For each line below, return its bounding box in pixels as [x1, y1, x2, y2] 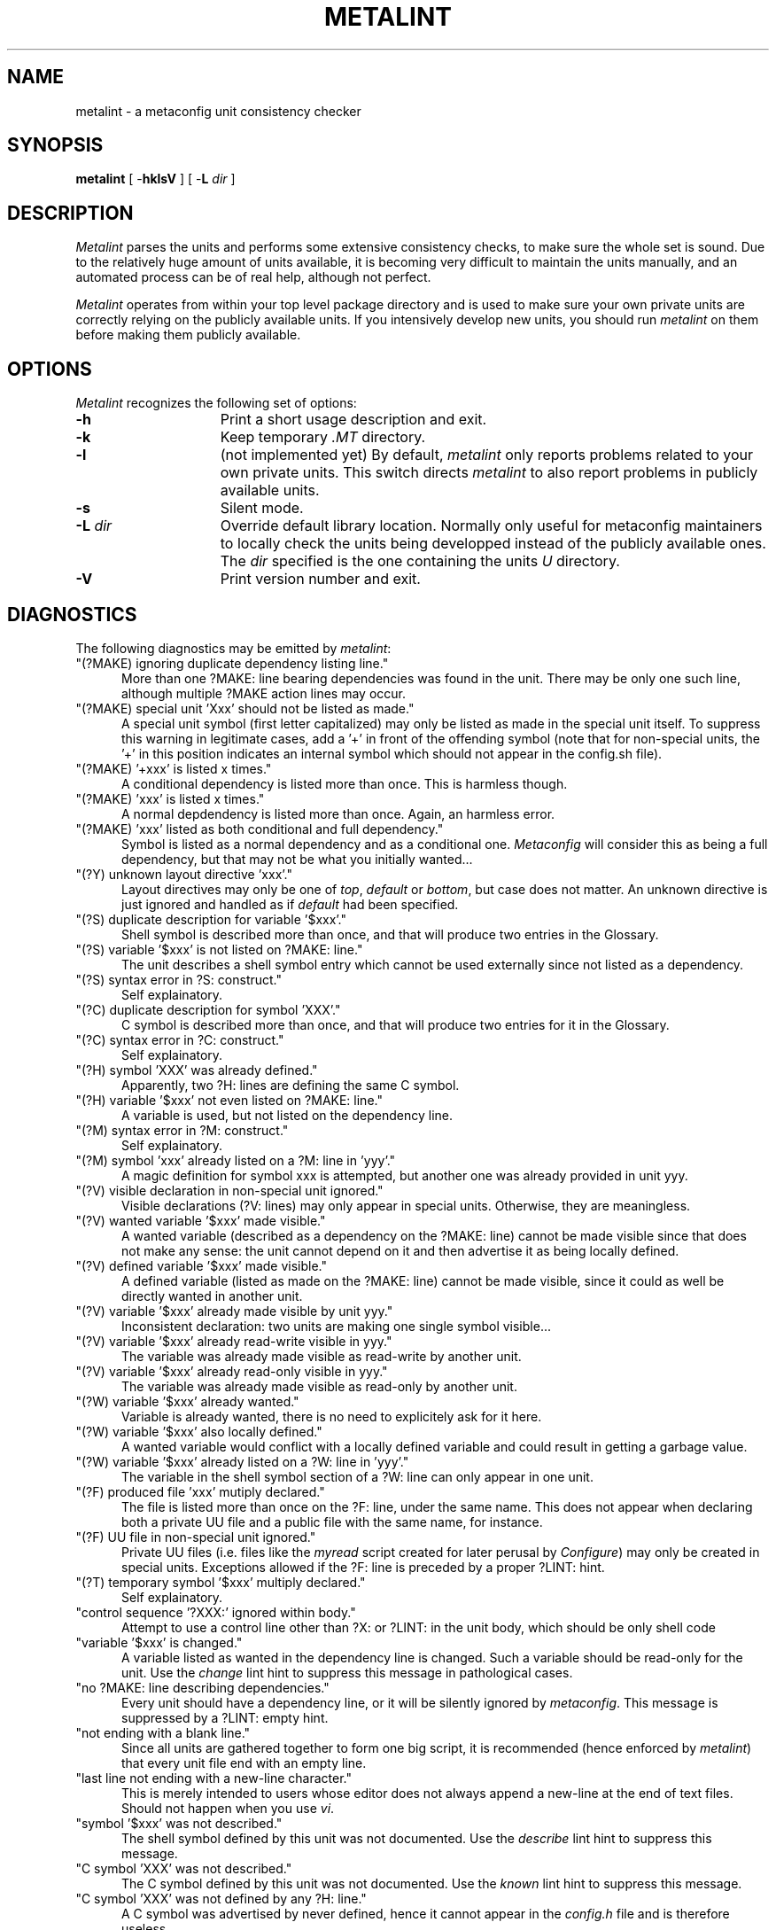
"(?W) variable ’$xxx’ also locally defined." [75, 1423, 322, 1439]
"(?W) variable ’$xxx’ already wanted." [75, 1393, 299, 1409]
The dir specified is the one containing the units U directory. [220, 552, 620, 571]
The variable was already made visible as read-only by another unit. [121, 1378, 517, 1394]
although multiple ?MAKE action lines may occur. [121, 685, 406, 701]
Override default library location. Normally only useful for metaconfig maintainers [220, 517, 763, 535]
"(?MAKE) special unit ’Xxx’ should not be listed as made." [75, 700, 415, 716]
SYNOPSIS [7, 134, 104, 157]
